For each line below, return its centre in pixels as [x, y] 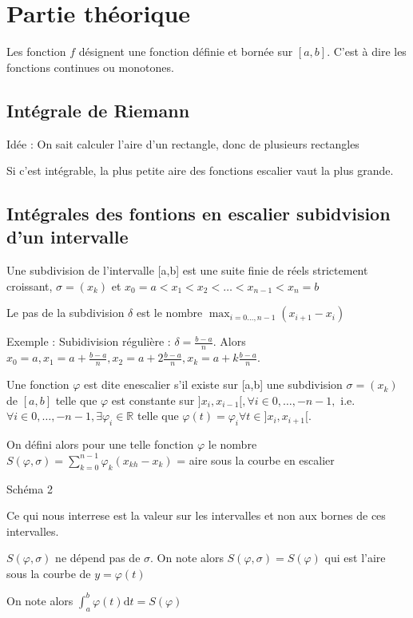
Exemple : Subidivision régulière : [89, 341]
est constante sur [153, 400]
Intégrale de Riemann [98, 110]
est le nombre [169, 313]
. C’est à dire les [367, 51]
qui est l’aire [355, 558]
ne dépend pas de [98, 558]
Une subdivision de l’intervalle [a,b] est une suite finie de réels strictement [187, 270]
